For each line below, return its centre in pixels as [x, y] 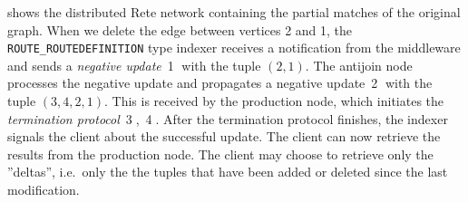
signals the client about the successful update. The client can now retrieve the [224, 136]
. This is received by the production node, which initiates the [274, 101]
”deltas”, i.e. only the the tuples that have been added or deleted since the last [228, 172]
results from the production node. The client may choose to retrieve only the [220, 154]
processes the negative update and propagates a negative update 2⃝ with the [220, 83]
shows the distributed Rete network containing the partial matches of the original [234, 12]
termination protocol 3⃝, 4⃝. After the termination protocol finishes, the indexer [228, 118]
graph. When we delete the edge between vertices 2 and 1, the [180, 29]
